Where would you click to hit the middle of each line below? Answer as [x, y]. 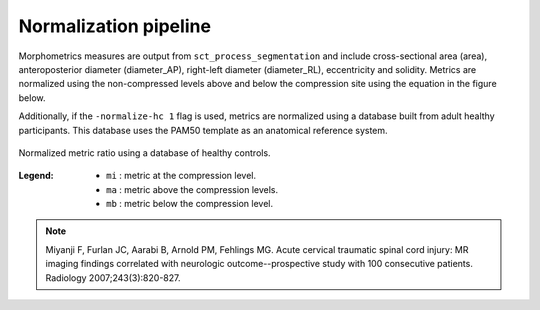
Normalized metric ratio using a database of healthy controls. [144, 152]
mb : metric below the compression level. [190, 204]
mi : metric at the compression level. [181, 176]
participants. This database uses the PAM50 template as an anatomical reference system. [203, 130]
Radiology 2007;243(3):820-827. [113, 277]
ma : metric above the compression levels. [192, 189]
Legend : [36, 176]
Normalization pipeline [115, 26]
